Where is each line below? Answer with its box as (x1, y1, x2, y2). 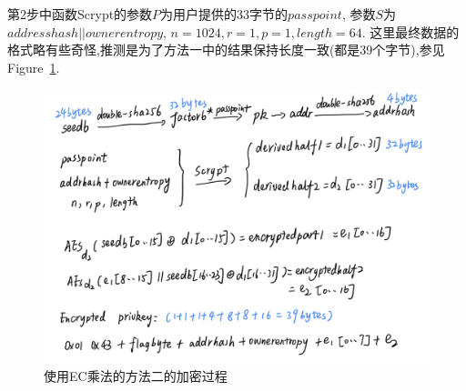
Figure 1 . (7, 57, 60, 76)
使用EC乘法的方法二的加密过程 (44, 366, 228, 386)
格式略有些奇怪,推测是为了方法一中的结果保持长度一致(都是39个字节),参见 (7, 40, 445, 59)
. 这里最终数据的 (361, 22, 460, 41)
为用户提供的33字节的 (160, 5, 289, 23)
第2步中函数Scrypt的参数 (7, 5, 153, 23)
